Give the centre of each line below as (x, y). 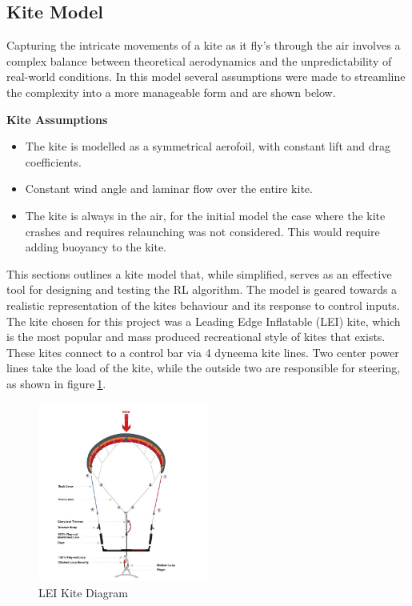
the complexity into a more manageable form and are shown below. (171, 92)
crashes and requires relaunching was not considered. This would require (202, 231)
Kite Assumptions (57, 119)
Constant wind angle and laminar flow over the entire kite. (169, 189)
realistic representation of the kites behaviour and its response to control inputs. (203, 305)
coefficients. (53, 161)
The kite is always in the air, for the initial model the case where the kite (205, 215)
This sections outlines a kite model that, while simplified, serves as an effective (199, 273)
